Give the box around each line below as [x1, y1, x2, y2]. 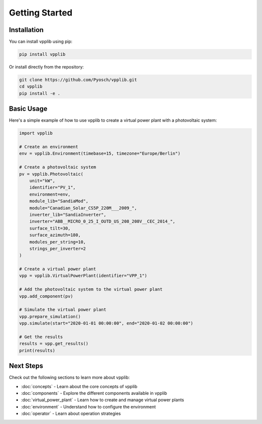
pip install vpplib [19, 51, 65, 57]
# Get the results [19, 334, 63, 340]
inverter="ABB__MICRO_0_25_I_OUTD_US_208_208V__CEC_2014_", [29, 219, 176, 224]
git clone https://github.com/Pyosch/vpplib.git [19, 77, 137, 82]
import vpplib [19, 130, 53, 136]
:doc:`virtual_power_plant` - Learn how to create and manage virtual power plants [21, 397, 184, 403]
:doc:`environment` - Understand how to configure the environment [21, 404, 156, 409]
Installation [9, 26, 44, 34]
